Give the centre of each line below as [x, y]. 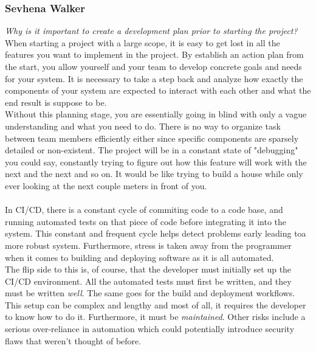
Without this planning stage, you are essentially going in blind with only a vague [156, 114]
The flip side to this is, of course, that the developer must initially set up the [148, 269]
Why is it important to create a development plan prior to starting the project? [151, 31]
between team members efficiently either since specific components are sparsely [152, 138]
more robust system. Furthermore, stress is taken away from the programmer [148, 245]
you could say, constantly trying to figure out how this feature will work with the [156, 162]
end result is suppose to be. [56, 102]
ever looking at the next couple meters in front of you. [106, 185]
